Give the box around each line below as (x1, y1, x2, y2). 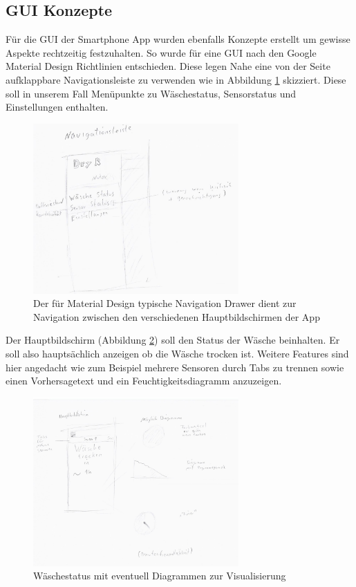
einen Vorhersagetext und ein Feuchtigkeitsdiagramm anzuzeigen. (6, 373, 282, 388)
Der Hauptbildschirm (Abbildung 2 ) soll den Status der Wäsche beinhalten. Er (6, 333, 340, 347)
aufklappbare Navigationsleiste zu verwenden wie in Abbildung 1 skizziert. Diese (6, 72, 346, 86)
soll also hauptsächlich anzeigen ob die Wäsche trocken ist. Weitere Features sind (6, 346, 349, 360)
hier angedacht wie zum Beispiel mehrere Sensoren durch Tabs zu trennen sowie (6, 360, 344, 374)
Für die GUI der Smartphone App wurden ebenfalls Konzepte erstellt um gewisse (6, 32, 350, 46)
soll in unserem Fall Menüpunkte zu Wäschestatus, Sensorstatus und (6, 86, 297, 100)
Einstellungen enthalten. (6, 100, 109, 114)
